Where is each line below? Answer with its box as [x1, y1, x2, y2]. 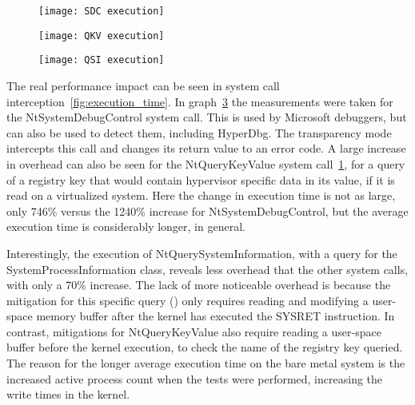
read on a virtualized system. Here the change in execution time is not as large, [6, 187, 396, 204]
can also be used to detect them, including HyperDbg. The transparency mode [6, 124, 392, 141]
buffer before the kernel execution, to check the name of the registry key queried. [6, 339, 403, 355]
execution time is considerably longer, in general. [6, 218, 245, 235]
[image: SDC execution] [38, 6, 165, 17]
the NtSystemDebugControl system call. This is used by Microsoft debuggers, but [6, 109, 407, 125]
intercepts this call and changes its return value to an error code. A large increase [6, 140, 406, 157]
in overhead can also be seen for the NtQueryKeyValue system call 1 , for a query [6, 155, 405, 172]
